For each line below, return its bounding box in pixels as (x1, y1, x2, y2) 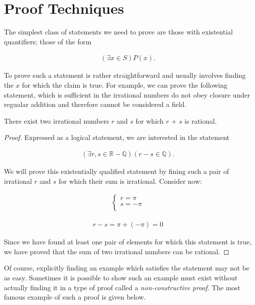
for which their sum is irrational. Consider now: (59, 175, 202, 186)
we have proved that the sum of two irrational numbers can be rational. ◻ (4, 246, 229, 256)
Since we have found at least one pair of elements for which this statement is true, (4, 237, 252, 247)
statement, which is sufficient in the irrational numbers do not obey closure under (4, 89, 250, 100)
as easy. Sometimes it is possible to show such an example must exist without (4, 272, 238, 282)
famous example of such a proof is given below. (4, 292, 146, 302)
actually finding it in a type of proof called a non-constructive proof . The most (4, 282, 241, 292)
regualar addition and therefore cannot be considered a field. (4, 99, 187, 109)
